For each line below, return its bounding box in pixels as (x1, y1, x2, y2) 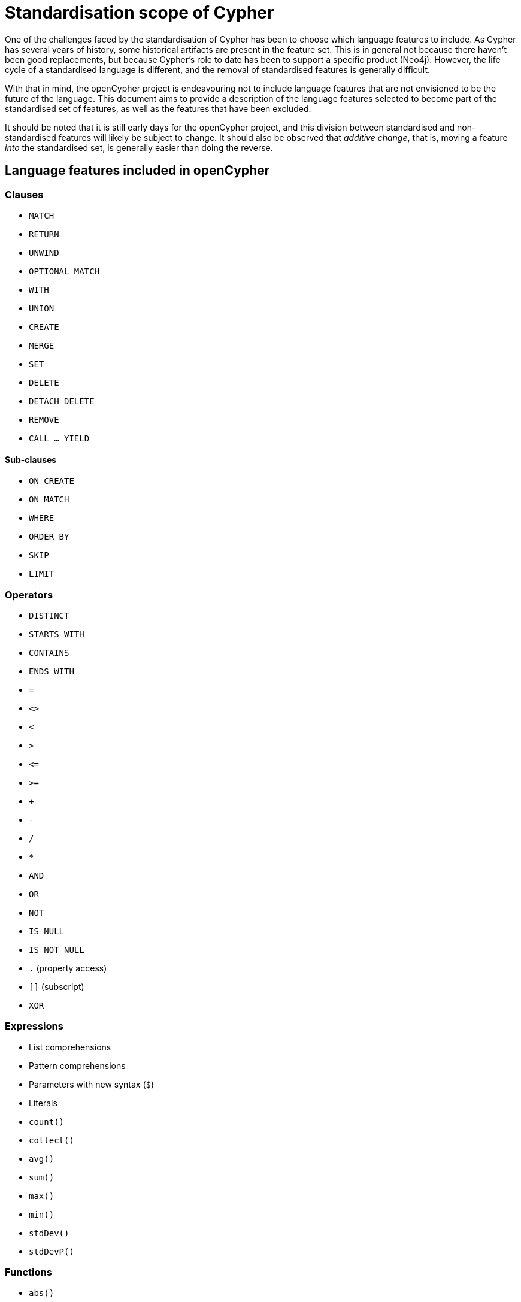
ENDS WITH (29, 666, 74, 676)
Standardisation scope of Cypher (5, 2, 274, 23)
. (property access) (29, 962, 107, 973)
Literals (29, 1097, 57, 1108)
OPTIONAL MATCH (29, 266, 100, 276)
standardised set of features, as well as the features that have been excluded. (5, 103, 311, 114)
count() (29, 1116, 65, 1127)
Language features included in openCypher (5, 163, 270, 178)
